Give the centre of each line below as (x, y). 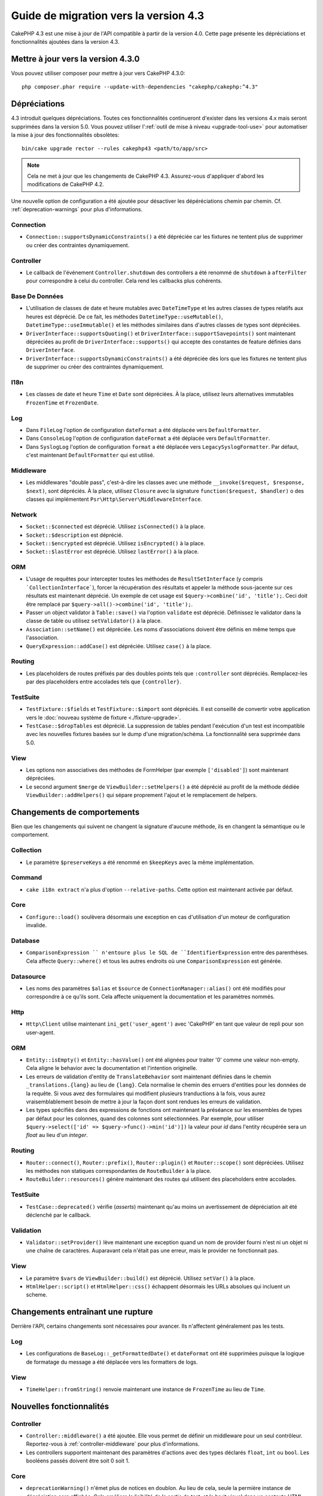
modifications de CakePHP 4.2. (65, 184)
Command (26, 878)
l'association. (42, 638)
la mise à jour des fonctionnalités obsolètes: (65, 135)
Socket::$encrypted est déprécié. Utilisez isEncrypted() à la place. (116, 543)
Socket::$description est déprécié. (74, 535)
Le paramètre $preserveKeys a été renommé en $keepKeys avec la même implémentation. (140, 862)
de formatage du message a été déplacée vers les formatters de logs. (112, 1362)
